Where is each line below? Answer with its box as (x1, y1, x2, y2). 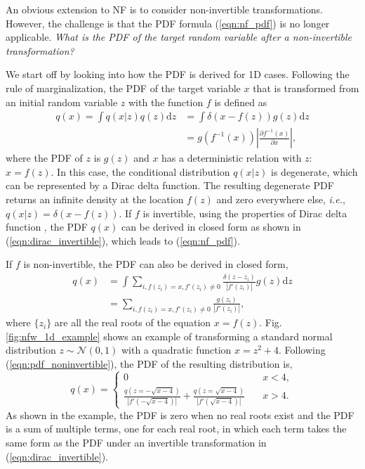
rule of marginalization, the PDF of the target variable (6, 80, 241, 95)
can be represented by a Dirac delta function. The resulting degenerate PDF (6, 178, 334, 193)
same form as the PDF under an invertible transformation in (6, 435, 267, 450)
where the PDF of (6, 150, 83, 165)
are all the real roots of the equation (54, 315, 211, 330)
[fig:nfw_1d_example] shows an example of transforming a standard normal (6, 328, 333, 343)
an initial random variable (6, 94, 118, 109)
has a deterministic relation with (161, 150, 302, 165)
